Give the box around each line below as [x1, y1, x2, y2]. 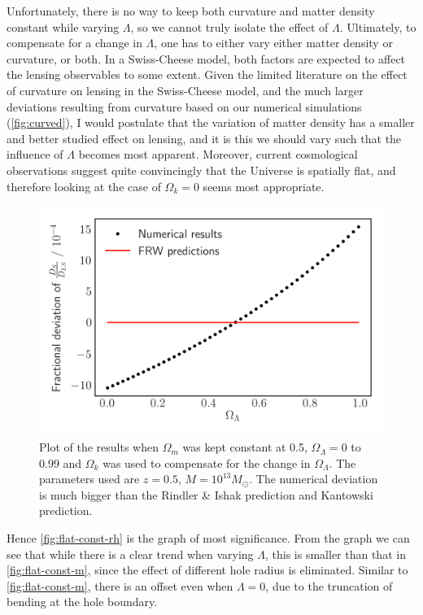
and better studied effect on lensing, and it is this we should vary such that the [7, 129, 402, 146]
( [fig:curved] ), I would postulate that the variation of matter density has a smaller [7, 114, 415, 131]
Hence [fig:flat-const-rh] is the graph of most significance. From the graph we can [7, 530, 410, 547]
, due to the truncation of [265, 577, 393, 594]
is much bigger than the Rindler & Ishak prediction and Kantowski [39, 486, 373, 503]
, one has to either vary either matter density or [154, 34, 393, 51]
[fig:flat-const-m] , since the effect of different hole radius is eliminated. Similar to [7, 561, 408, 578]
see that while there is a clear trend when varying [7, 545, 254, 562]
